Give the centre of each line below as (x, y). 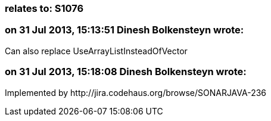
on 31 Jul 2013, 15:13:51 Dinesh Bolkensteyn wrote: (124, 30)
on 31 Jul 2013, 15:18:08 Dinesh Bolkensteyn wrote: (126, 72)
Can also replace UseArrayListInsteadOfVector (96, 51)
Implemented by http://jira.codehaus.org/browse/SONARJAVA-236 (136, 92)
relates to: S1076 (44, 8)
